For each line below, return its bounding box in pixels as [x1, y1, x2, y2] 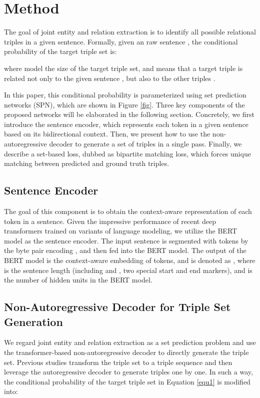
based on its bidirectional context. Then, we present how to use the [4, 128, 210, 139]
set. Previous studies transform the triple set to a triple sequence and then [4, 356, 232, 367]
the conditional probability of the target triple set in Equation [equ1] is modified [4, 376, 250, 386]
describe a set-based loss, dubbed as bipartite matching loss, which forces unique [4, 148, 251, 158]
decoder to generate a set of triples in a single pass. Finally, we [49, 138, 242, 149]
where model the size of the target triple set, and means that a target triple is [4, 62, 243, 73]
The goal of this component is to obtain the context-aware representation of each [4, 206, 252, 216]
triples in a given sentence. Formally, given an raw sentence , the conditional [4, 36, 238, 46]
